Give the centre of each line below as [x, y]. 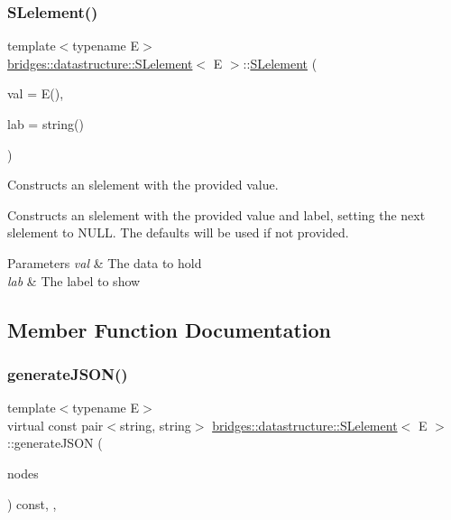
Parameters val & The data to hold [105, 262]
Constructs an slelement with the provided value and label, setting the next [216, 214]
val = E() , [36, 93]
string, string [156, 425]
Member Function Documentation [170, 329]
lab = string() [46, 124]
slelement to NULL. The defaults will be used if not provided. [178, 232]
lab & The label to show [74, 280]
